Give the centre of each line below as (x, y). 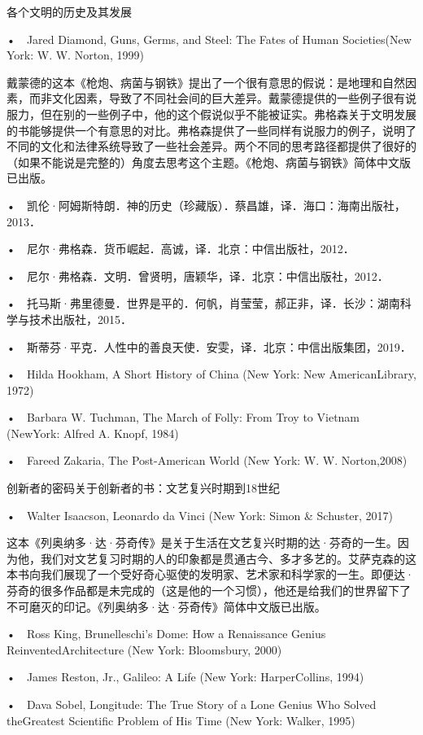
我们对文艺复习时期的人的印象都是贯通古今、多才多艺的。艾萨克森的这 (228, 558)
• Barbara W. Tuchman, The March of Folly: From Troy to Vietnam (183, 417)
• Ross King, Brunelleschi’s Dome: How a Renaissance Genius (166, 634)
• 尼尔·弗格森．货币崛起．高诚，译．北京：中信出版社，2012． (181, 249)
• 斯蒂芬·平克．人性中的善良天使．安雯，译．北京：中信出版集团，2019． (209, 346)
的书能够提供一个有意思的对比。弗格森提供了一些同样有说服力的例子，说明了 (211, 130)
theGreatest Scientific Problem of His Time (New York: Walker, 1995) (181, 720)
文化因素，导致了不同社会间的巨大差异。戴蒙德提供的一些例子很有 (228, 98)
